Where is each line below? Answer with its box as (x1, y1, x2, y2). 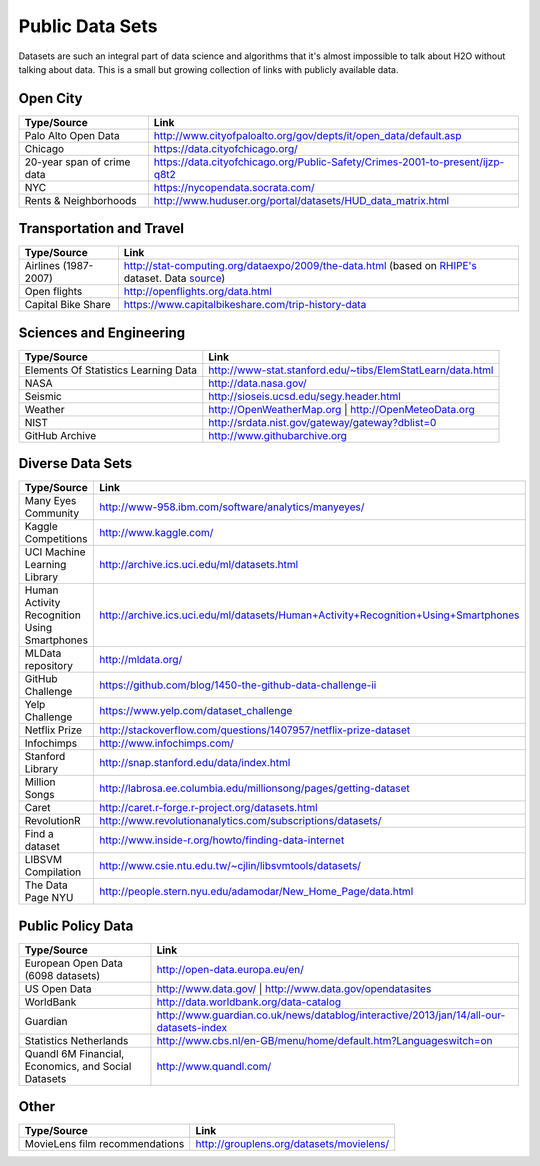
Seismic (24, 389, 62, 403)
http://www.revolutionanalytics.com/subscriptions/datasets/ (99, 814, 382, 828)
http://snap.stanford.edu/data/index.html (99, 756, 291, 770)
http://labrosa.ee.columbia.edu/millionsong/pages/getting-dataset (99, 781, 410, 795)
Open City (18, 90, 83, 107)
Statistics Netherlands (24, 1033, 129, 1047)
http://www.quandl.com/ (156, 1059, 272, 1073)
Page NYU (24, 891, 74, 905)
